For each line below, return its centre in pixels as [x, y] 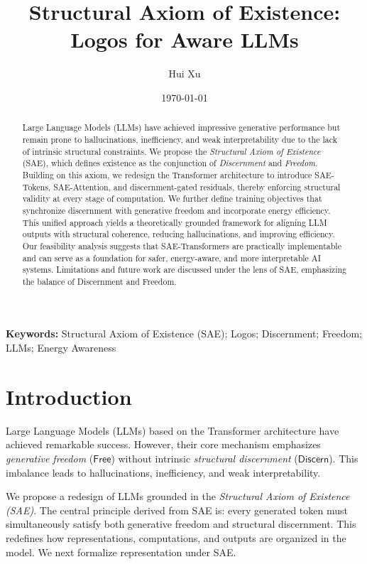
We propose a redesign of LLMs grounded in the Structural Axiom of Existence [178, 496]
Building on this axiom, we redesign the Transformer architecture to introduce [167, 174]
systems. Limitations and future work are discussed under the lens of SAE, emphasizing [184, 270]
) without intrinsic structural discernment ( [204, 458]
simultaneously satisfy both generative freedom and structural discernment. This [181, 524]
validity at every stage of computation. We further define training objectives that [172, 199]
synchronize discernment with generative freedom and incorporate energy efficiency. [176, 210]
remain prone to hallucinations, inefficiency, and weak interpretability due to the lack [180, 139]
